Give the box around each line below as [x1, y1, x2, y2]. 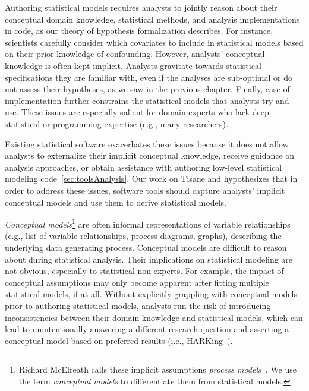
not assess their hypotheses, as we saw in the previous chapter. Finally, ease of [5, 83, 290, 95]
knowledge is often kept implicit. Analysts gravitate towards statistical [5, 59, 261, 71]
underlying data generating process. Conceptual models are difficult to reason [5, 241, 287, 253]
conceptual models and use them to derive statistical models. [5, 195, 226, 208]
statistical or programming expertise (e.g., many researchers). [5, 117, 228, 130]
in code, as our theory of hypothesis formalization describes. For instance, [5, 24, 273, 37]
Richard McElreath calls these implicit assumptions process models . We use [18, 363, 297, 376]
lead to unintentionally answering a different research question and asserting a [5, 323, 289, 335]
